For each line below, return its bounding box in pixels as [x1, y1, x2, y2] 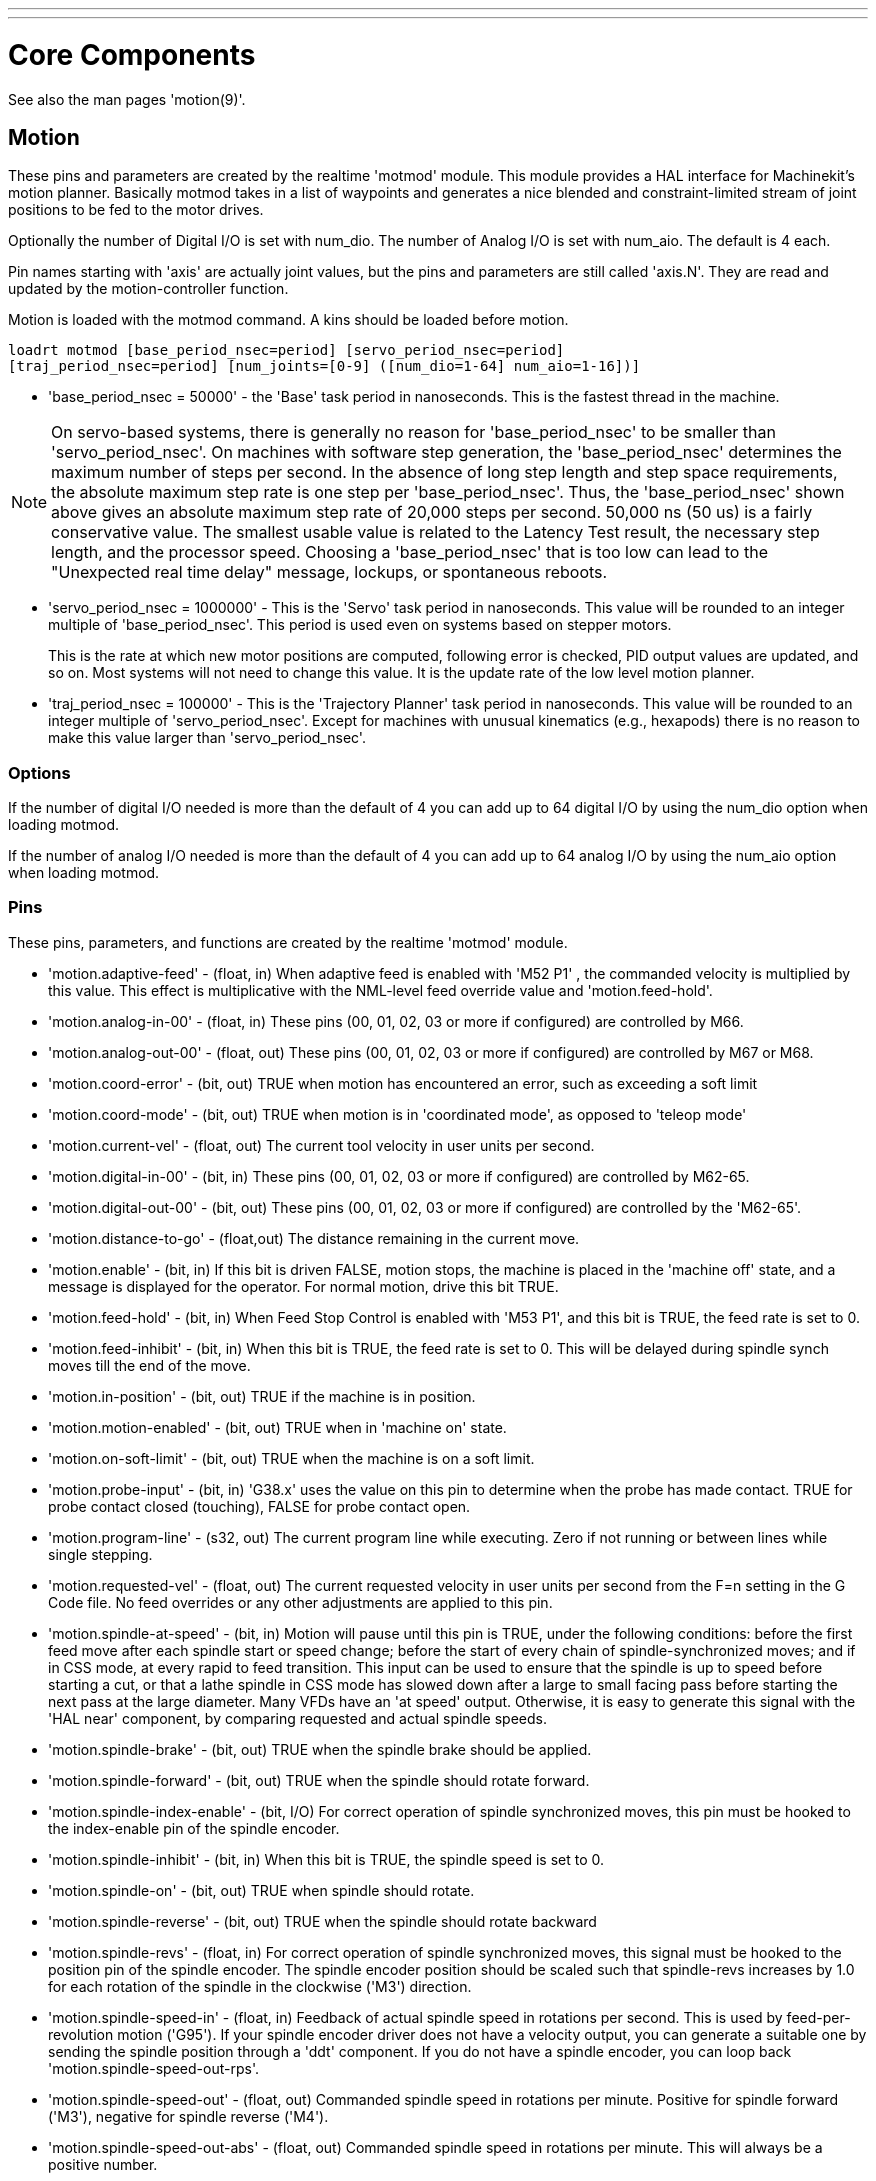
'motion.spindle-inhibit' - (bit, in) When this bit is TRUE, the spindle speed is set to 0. [48, 1850, 605, 1868]
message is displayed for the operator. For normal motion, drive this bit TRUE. [48, 1277, 559, 1295]
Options [8, 762, 71, 783]
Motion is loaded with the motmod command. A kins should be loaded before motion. [8, 311, 569, 329]
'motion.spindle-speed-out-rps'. [48, 2059, 259, 2077]
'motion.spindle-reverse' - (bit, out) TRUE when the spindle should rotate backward [48, 1912, 597, 1930]
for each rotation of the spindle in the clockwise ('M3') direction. [48, 1977, 472, 1995]
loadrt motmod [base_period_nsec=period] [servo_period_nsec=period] [8, 342, 565, 359]
